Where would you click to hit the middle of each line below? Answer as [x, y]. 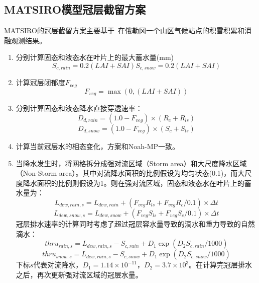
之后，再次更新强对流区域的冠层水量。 [79, 274]
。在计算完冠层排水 [221, 265]
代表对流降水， [58, 265]
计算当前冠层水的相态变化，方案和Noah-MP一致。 [98, 146]
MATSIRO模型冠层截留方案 [75, 9]
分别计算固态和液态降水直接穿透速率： [79, 108]
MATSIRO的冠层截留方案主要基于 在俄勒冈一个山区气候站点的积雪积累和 [124, 30]
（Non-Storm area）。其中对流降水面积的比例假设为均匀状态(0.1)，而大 [130, 173]
